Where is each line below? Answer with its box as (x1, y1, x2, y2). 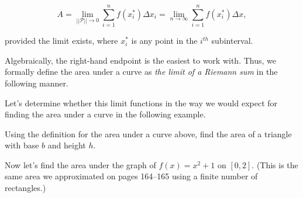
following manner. (5, 77, 68, 89)
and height (47, 139, 86, 151)
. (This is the (252, 158, 298, 171)
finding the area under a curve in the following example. (5, 108, 206, 120)
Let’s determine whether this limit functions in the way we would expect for (5, 96, 278, 109)
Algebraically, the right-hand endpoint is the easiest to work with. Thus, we (5, 54, 276, 66)
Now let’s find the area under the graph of (5, 158, 156, 171)
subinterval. (211, 34, 253, 47)
